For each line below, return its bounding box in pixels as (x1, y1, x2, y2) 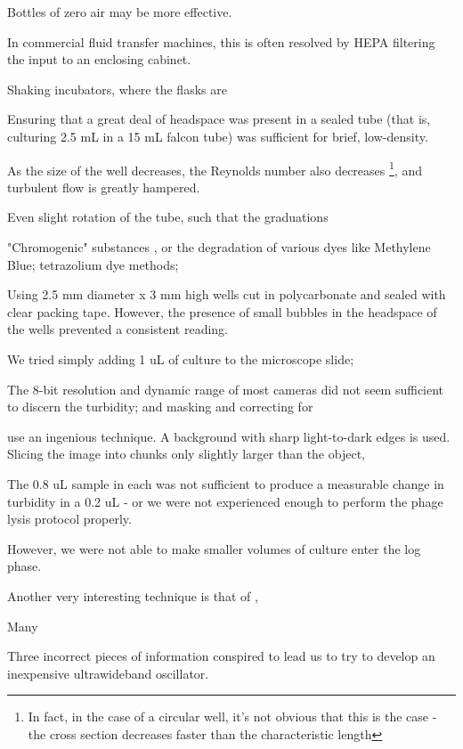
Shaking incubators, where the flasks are (7, 79, 227, 98)
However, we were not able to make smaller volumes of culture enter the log (7, 539, 421, 558)
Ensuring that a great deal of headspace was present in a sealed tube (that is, (7, 110, 431, 128)
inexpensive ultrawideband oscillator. (7, 664, 209, 682)
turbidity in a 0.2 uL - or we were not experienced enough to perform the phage (7, 492, 443, 510)
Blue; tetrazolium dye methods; (7, 255, 179, 273)
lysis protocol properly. (7, 509, 132, 528)
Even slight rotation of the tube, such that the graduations (7, 208, 329, 226)
